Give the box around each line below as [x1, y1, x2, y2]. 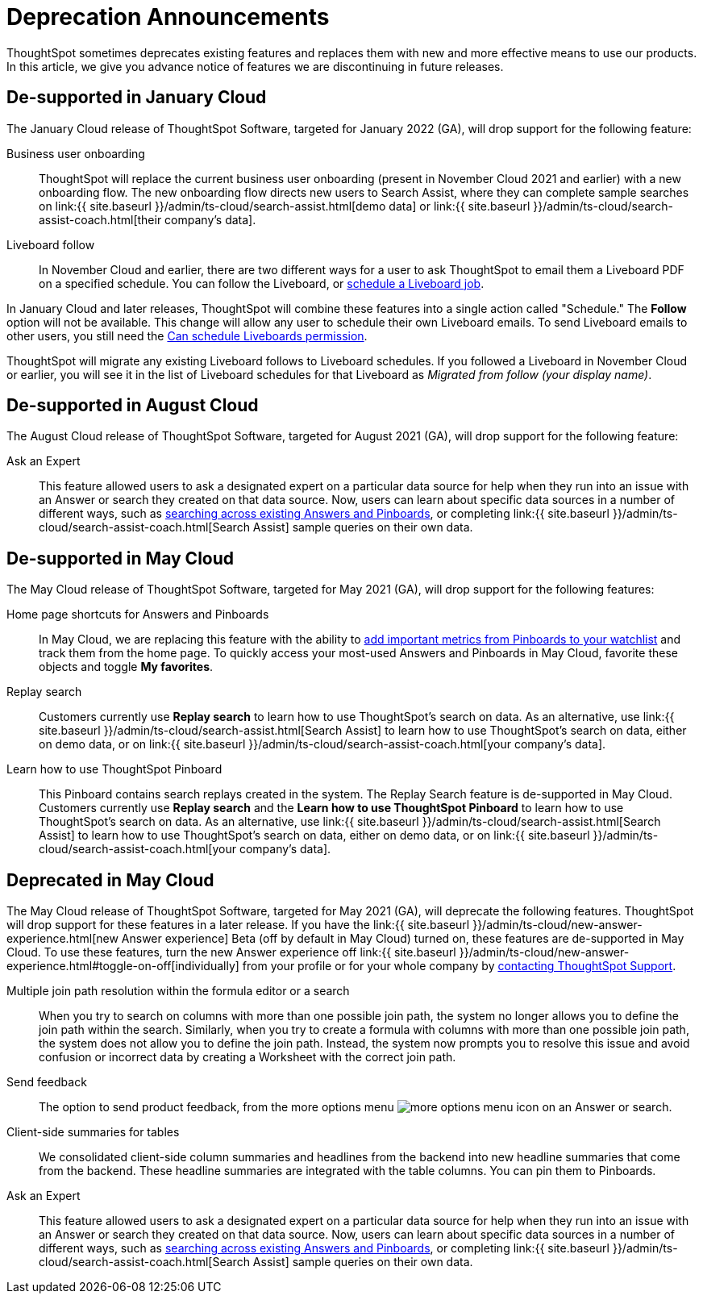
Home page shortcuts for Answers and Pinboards [6, 607, 269, 622]
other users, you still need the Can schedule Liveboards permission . [6, 328, 368, 343]
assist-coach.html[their [39, 212, 162, 227]
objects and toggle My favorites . [39, 660, 214, 674]
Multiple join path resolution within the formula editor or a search [6, 984, 350, 998]
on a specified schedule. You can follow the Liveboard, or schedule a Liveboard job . [39, 276, 485, 290]
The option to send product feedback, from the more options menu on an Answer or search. [39, 1100, 672, 1115]
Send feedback [6, 1075, 87, 1090]
